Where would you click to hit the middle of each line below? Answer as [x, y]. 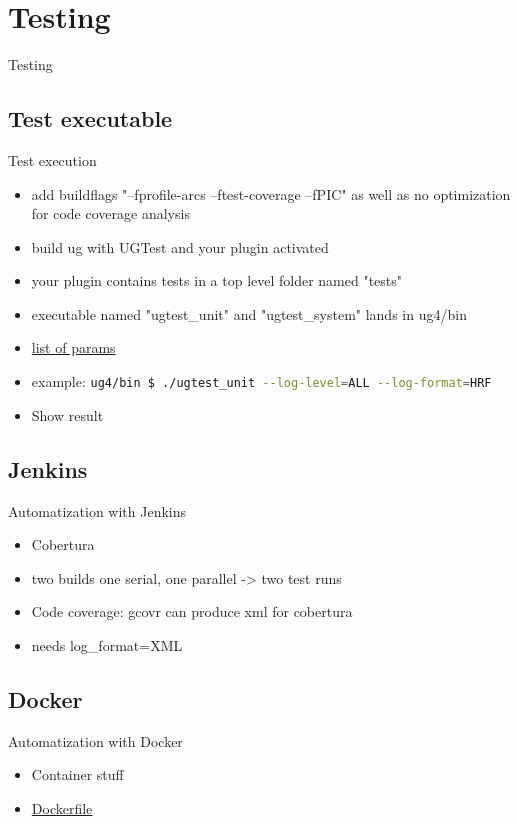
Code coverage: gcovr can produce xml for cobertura [192, 611]
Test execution [52, 159]
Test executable [90, 118]
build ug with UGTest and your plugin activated [180, 246]
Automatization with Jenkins [97, 510]
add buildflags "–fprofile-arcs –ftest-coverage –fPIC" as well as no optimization [271, 193]
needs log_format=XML [107, 644]
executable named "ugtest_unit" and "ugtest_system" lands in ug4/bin [249, 313]
